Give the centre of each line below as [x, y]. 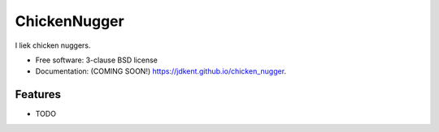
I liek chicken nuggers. [53, 45]
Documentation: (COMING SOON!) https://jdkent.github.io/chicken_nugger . [161, 71]
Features [38, 94]
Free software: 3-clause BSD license [96, 60]
